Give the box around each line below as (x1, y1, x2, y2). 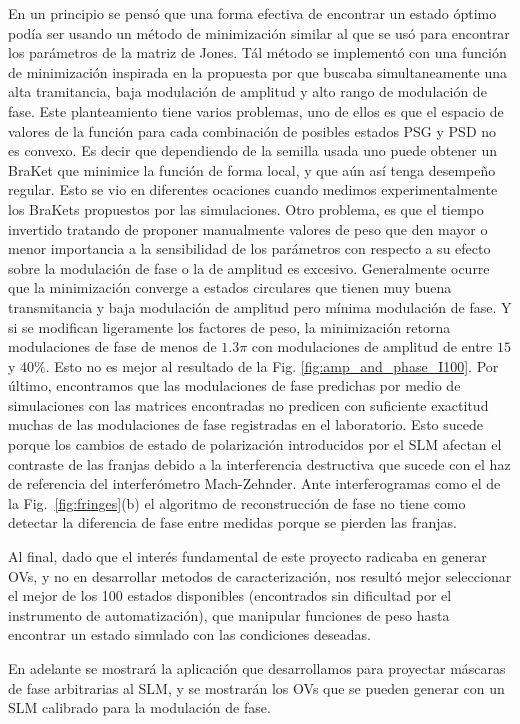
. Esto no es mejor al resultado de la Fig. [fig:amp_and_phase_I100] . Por (45, 355, 499, 376)
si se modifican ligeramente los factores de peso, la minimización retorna (8, 316, 451, 337)
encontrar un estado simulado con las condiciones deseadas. (8, 624, 371, 645)
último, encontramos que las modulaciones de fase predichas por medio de (8, 375, 461, 396)
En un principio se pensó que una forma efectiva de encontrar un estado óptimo (8, 3, 497, 23)
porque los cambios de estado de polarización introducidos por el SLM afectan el (8, 434, 502, 455)
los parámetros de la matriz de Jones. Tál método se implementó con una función (8, 42, 507, 63)
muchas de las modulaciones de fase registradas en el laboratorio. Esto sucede (8, 414, 483, 435)
